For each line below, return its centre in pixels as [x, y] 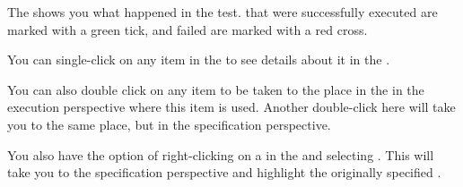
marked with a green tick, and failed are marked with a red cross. [188, 29]
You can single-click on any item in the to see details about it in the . [199, 59]
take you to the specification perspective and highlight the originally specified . [224, 172]
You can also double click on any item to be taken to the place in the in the [216, 89]
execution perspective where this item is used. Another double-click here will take [231, 107]
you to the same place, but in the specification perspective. [169, 124]
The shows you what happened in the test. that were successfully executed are [223, 12]
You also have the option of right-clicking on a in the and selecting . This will [221, 154]
